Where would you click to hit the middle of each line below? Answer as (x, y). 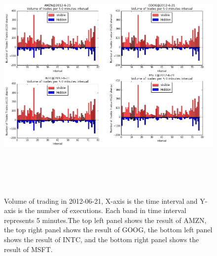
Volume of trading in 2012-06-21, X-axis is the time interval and (101, 201)
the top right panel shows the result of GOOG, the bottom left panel (108, 230)
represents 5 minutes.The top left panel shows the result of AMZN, (105, 220)
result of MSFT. (28, 249)
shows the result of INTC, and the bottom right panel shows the (102, 239)
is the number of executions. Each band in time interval (102, 210)
